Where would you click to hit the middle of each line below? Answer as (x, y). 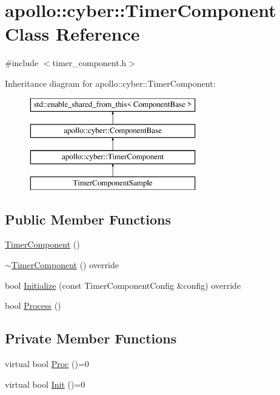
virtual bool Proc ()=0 (47, 364)
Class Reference (72, 34)
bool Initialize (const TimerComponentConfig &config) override (123, 285)
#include (22, 63)
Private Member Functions (91, 338)
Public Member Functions (88, 219)
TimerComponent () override (65, 265)
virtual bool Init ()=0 (45, 384)
